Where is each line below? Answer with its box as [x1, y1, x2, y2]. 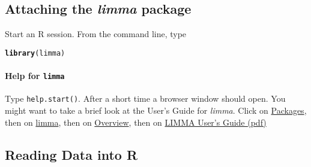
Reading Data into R [5, 145, 138, 163]
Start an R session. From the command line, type [5, 28, 187, 40]
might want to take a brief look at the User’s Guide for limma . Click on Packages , [5, 104, 307, 116]
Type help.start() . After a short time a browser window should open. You [5, 92, 286, 105]
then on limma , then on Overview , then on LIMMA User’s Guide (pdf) [5, 116, 267, 128]
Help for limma [5, 69, 65, 82]
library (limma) [5, 48, 65, 57]
